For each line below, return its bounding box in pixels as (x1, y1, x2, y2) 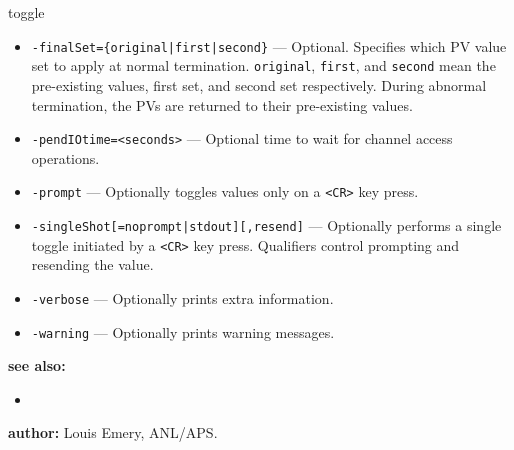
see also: (8, 355, 66, 376)
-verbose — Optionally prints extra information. (31, 287, 334, 308)
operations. (31, 147, 100, 168)
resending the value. (31, 254, 154, 275)
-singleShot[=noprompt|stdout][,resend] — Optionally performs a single (31, 215, 502, 235)
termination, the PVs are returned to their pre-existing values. (31, 94, 413, 115)
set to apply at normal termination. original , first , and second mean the (31, 55, 496, 76)
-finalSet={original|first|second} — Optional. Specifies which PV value (31, 35, 507, 56)
